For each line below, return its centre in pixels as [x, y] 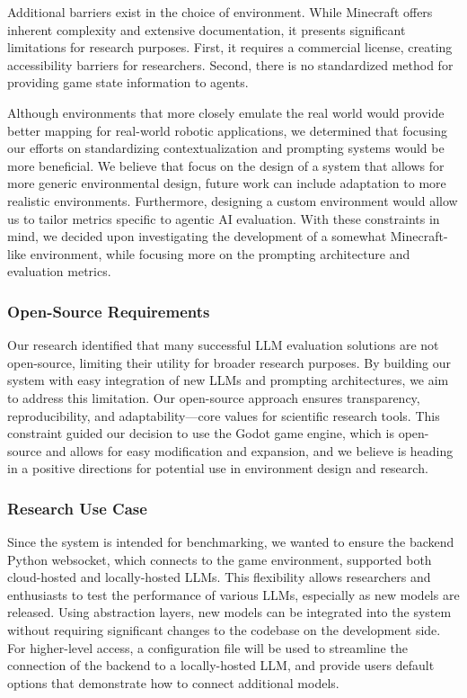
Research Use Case [77, 508]
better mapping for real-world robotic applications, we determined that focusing [228, 130]
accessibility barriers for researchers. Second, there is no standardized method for [230, 64]
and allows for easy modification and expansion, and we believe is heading [249, 450]
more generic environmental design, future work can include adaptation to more [227, 183]
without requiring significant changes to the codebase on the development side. [224, 630]
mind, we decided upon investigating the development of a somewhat [197, 236]
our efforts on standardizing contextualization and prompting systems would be [226, 148]
